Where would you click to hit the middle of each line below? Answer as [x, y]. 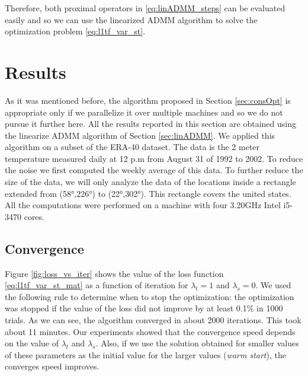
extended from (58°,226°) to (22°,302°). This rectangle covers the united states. [148, 193]
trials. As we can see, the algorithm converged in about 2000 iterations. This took [153, 320]
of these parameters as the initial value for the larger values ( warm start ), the [145, 354]
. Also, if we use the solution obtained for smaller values [197, 343]
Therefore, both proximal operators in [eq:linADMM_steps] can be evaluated [145, 8]
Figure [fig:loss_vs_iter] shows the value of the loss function [114, 273]
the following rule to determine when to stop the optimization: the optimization [150, 296]
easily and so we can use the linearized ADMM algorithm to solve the [131, 19]
